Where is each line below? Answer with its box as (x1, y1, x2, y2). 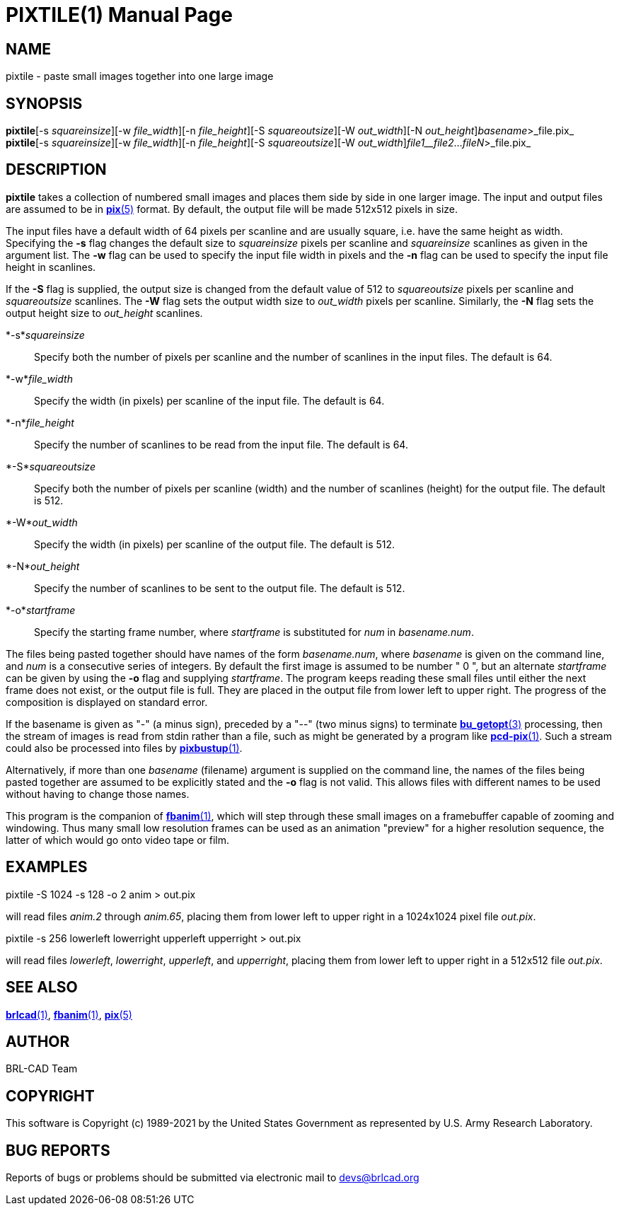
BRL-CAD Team (6, 1062, 78, 1075)
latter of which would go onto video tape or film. (6, 833, 230, 846)
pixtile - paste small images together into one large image (6, 70, 274, 83)
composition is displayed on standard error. (6, 695, 208, 708)
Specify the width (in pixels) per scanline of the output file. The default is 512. (34, 538, 395, 550)
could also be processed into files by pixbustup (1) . (6, 741, 243, 754)
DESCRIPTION (6, 161, 107, 179)
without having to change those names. (6, 787, 190, 800)
